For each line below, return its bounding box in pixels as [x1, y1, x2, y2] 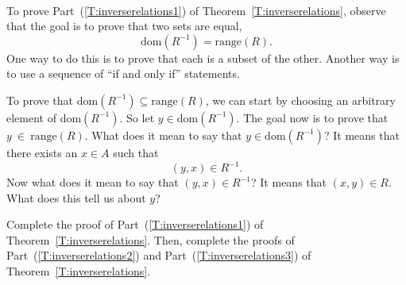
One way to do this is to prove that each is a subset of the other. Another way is [6, 49, 400, 66]
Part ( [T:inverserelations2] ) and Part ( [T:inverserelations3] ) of [6, 247, 311, 264]
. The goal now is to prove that [236, 109, 389, 125]
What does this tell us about [6, 189, 146, 206]
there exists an [6, 144, 78, 160]
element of [6, 109, 56, 125]
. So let [119, 109, 155, 125]
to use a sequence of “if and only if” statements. [6, 65, 240, 82]
